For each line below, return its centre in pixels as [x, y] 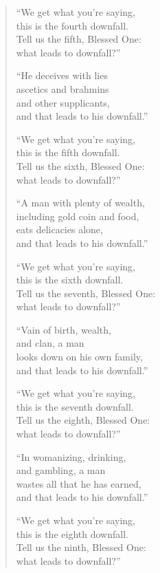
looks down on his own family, [79, 357]
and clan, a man [50, 343]
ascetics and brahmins [62, 88]
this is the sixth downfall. [70, 280]
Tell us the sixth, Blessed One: [80, 165]
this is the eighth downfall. [72, 533]
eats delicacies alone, [59, 229]
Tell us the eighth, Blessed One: [83, 420]
